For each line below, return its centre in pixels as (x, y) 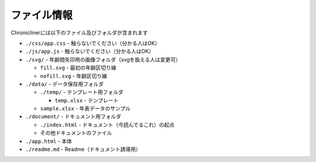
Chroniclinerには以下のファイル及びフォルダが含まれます (80, 33)
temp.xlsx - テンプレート (87, 100)
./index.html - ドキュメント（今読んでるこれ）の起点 (107, 125)
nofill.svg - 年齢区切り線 (74, 76)
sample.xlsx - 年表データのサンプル (85, 108)
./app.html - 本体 (49, 141)
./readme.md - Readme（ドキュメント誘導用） (83, 149)
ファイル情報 (42, 15)
